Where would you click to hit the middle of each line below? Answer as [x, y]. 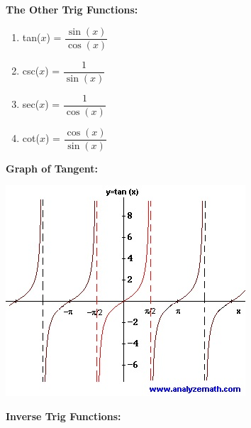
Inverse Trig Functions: [63, 416]
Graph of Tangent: [52, 168]
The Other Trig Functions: [72, 9]
